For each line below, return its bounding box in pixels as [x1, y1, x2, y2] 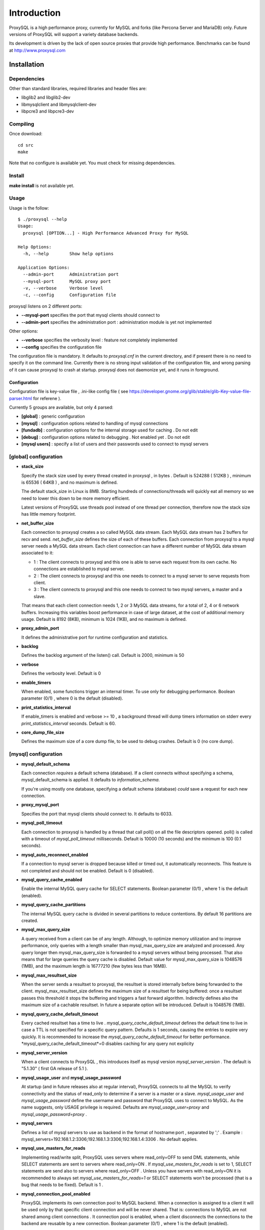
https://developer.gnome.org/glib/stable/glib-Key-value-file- [129, 389, 251, 395]
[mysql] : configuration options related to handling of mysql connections [21, 420, 168, 426]
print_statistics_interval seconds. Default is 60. [21, 720, 116, 726]
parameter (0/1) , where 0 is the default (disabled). [21, 695, 124, 701]
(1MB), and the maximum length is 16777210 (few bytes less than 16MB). [21, 963, 167, 969]
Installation [9, 60, 44, 68]
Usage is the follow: [9, 205, 49, 211]
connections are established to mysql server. [33, 566, 125, 572]
